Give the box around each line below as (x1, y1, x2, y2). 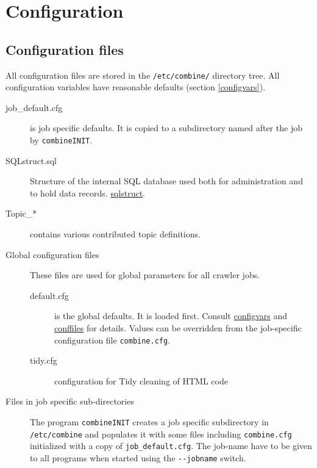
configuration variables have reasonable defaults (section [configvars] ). (5, 81, 266, 93)
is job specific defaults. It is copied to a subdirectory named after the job (30, 121, 302, 134)
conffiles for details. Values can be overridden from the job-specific (54, 322, 302, 334)
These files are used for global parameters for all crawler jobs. (30, 268, 260, 281)
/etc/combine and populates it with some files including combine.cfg (30, 427, 292, 440)
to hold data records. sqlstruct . (30, 186, 145, 199)
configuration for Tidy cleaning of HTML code (54, 374, 228, 387)
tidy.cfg (30, 354, 57, 367)
